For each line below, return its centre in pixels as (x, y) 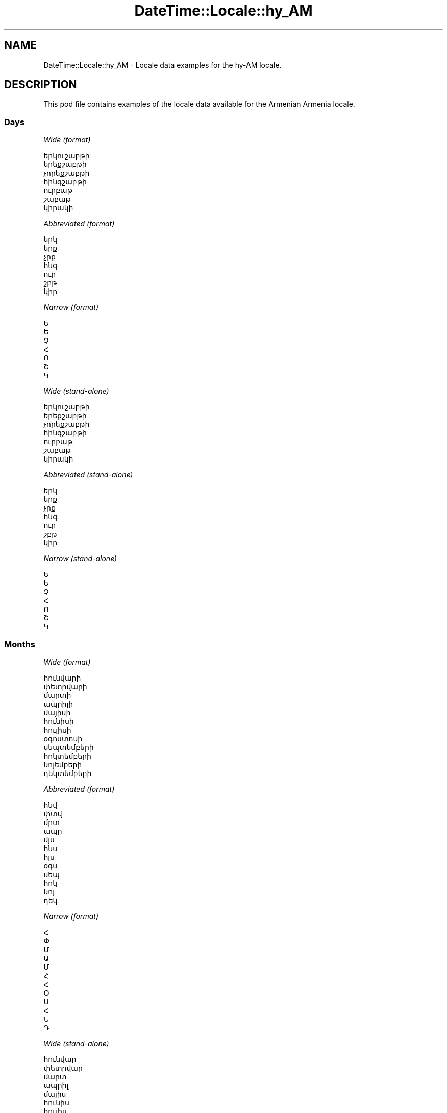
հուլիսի (57, 730)
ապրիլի (58, 704)
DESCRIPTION (41, 85)
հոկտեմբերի (67, 756)
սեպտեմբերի (69, 747)
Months (20, 644)
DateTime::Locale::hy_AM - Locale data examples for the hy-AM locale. (163, 65)
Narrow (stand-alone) (80, 559)
